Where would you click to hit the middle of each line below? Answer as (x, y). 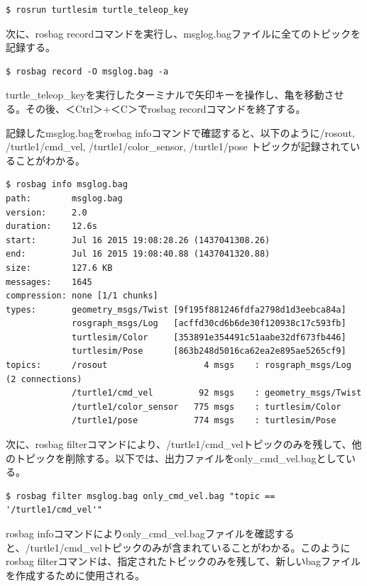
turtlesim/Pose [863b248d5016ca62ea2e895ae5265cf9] (209, 351)
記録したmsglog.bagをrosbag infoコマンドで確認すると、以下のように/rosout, (180, 132)
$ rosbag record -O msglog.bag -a (87, 71)
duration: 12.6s (51, 227)
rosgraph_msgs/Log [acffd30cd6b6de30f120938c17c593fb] (209, 324)
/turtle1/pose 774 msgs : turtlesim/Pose (204, 421)
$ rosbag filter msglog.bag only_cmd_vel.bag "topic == (141, 496)
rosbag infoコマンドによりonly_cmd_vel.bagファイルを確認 (140, 533)
